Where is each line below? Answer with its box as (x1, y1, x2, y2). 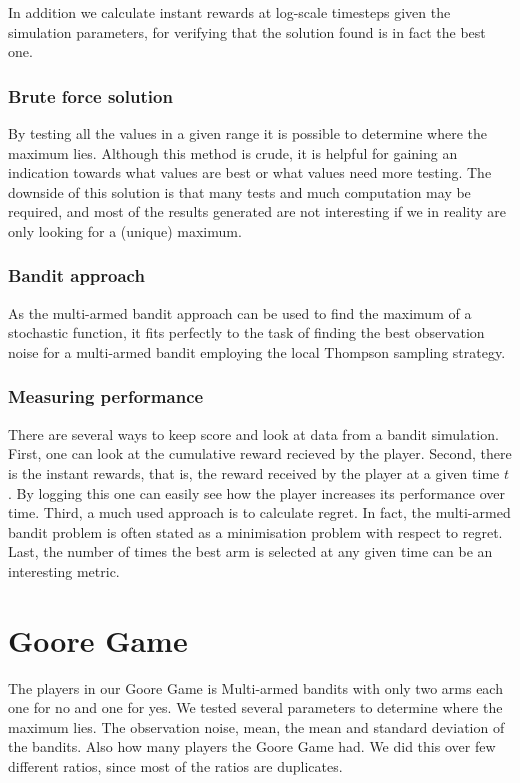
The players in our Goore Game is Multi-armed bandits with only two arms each (8, 677, 503, 698)
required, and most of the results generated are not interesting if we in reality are (8, 201, 506, 222)
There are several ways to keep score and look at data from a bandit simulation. (8, 423, 499, 444)
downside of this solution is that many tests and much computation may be (8, 181, 471, 202)
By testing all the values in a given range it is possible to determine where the (8, 123, 487, 143)
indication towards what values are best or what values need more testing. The (8, 162, 492, 183)
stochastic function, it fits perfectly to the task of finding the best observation (8, 322, 485, 343)
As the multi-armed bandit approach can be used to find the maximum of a (8, 302, 472, 323)
